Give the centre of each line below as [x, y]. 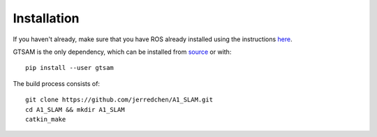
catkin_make [46, 119]
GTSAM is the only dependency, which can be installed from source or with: [122, 52]
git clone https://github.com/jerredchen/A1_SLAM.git [119, 100]
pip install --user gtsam [70, 68]
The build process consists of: [57, 83]
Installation [46, 18]
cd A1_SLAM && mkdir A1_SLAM [75, 109]
